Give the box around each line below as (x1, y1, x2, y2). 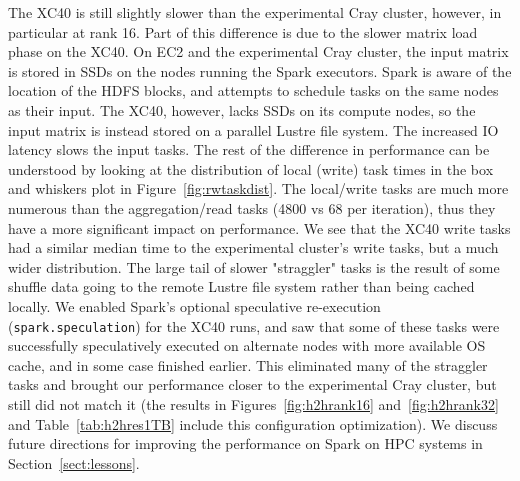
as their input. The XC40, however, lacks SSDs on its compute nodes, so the (8, 99, 476, 120)
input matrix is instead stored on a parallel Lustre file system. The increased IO (8, 119, 499, 140)
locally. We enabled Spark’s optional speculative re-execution (8, 295, 381, 316)
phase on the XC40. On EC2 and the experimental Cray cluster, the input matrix (8, 41, 509, 62)
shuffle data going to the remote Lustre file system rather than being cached (8, 276, 475, 297)
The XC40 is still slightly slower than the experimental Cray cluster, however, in (8, 2, 502, 22)
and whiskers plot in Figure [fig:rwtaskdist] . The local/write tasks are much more (8, 178, 509, 199)
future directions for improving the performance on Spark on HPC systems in (8, 433, 483, 454)
